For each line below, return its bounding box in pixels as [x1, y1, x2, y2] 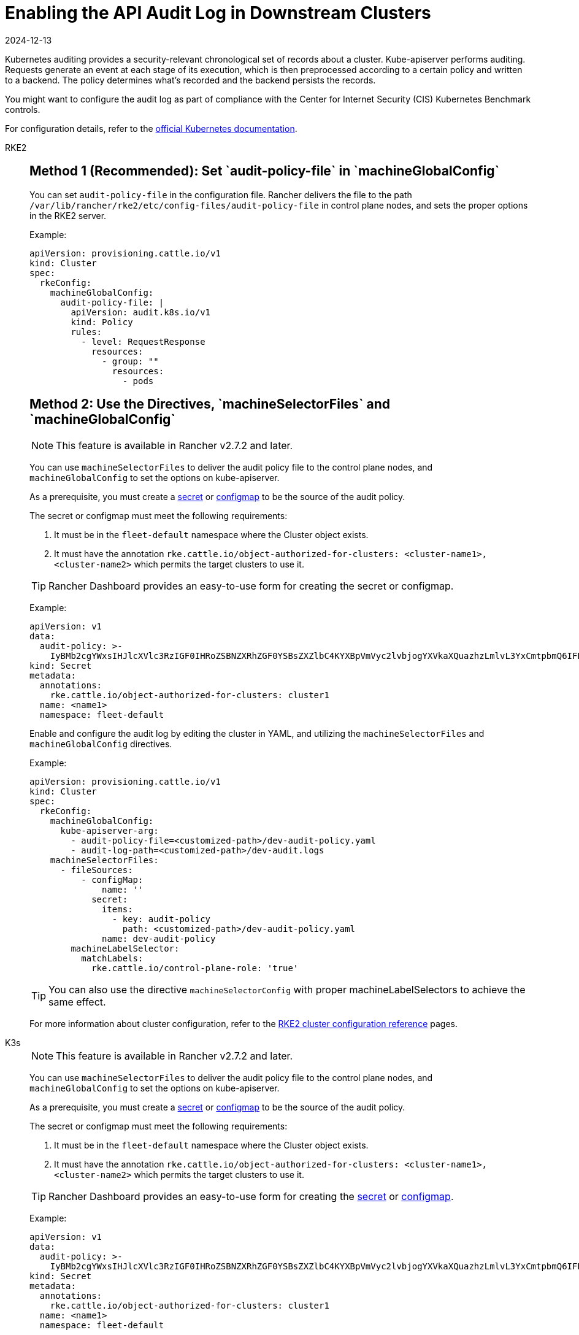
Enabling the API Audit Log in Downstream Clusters [5, 2, 431, 23]
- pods [122, 375, 154, 386]
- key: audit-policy [112, 914, 211, 925]
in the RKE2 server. [29, 210, 107, 221]
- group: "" [102, 356, 159, 366]
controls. [5, 104, 40, 115]
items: [102, 904, 133, 915]
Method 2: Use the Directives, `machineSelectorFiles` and [29, 396, 390, 412]
